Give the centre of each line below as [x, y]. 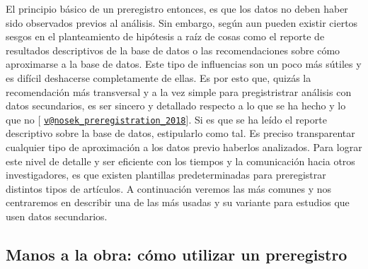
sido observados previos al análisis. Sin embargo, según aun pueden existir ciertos [182, 22]
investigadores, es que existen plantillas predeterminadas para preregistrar [166, 175]
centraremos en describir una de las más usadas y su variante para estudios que [178, 202]
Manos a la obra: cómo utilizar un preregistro [177, 254]
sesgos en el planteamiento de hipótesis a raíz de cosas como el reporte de [165, 36]
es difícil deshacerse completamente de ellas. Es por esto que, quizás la [159, 77]
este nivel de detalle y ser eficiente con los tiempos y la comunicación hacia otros [180, 161]
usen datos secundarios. [57, 216]
